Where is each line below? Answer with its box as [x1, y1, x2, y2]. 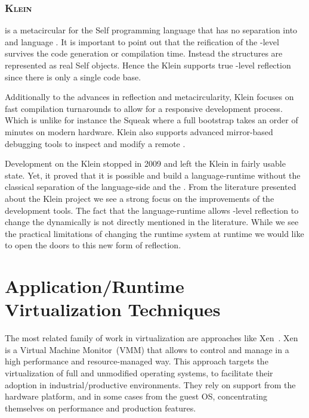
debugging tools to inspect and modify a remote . [5, 137, 186, 149]
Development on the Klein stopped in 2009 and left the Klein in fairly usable [5, 157, 286, 170]
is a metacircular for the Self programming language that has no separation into [5, 24, 298, 36]
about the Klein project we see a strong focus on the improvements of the [5, 192, 274, 204]
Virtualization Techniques [5, 297, 221, 322]
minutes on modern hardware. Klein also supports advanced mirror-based [5, 125, 273, 138]
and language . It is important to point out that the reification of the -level [5, 35, 279, 48]
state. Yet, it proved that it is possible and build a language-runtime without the [5, 169, 301, 181]
